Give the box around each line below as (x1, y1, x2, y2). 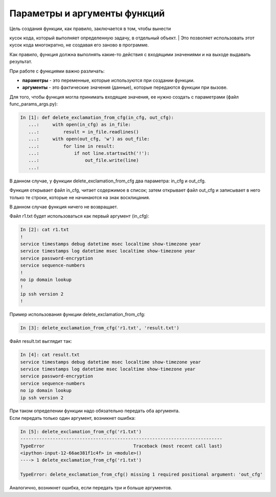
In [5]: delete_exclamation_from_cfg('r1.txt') (20, 429, 142, 434)
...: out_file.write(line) (28, 157, 139, 163)
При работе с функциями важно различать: (9, 68, 105, 74)
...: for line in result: (28, 143, 115, 149)
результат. (9, 59, 33, 65)
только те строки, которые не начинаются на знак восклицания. (9, 194, 150, 200)
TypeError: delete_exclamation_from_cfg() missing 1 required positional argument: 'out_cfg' (20, 471, 263, 478)
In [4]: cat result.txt (20, 352, 80, 358)
